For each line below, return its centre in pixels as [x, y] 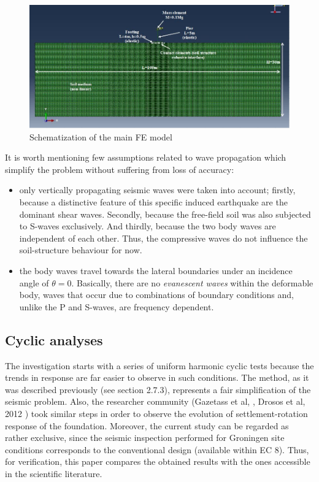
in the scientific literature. [54, 473]
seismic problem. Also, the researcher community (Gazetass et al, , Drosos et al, [155, 401]
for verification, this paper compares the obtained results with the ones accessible [158, 461]
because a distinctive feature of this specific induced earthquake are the [153, 201]
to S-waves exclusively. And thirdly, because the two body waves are [148, 226]
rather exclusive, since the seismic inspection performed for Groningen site [145, 438]
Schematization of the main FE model [101, 136]
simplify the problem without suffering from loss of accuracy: [120, 169]
